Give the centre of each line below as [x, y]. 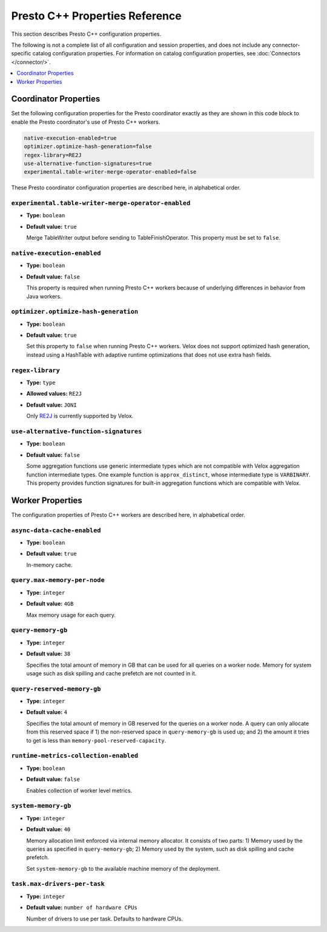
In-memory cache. [49, 565]
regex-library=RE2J [53, 155]
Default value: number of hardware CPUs [82, 908]
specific [21, 53]
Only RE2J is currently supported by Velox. [80, 416]
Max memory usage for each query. [71, 615]
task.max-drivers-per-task [58, 884]
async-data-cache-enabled [56, 530]
